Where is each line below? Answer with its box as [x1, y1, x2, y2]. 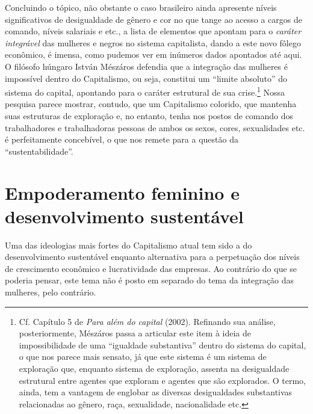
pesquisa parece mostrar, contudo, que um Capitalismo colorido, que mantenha [5, 97, 297, 110]
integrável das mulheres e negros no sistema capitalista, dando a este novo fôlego [5, 36, 301, 49]
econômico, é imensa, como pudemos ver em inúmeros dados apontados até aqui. [5, 48, 302, 61]
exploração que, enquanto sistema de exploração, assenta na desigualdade [19, 362, 290, 375]
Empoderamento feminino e [5, 180, 240, 205]
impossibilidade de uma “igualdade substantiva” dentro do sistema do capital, [19, 338, 306, 351]
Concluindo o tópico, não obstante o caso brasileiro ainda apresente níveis [5, 1, 277, 13]
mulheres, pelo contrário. [5, 286, 96, 298]
